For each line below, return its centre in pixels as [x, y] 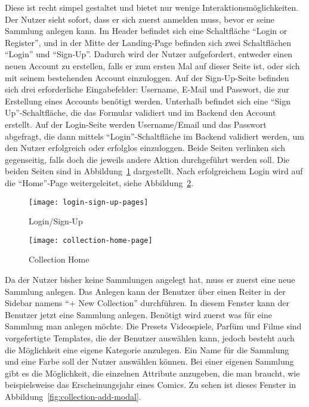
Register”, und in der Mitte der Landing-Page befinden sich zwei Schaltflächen [148, 42]
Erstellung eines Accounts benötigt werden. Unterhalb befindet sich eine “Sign [148, 101]
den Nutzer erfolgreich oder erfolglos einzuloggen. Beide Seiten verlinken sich [145, 148]
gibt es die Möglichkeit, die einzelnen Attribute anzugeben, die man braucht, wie [152, 373]
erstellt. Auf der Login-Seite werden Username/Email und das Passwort [136, 124]
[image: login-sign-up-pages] [89, 202]
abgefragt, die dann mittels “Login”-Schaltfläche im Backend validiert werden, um [154, 136]
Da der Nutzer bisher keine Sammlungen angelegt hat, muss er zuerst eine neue [150, 279]
